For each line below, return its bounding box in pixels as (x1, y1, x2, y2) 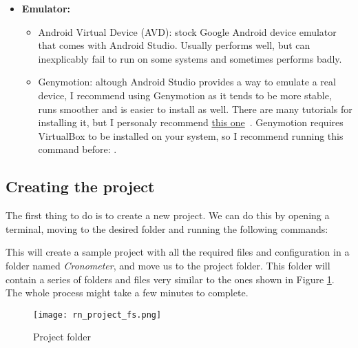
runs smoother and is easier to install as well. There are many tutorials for (38, 101, 352, 116)
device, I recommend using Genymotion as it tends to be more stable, (38, 88, 332, 102)
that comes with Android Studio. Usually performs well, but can (38, 38, 310, 52)
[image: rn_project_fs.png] (33, 309, 162, 320)
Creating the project (6, 176, 155, 197)
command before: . (38, 142, 117, 156)
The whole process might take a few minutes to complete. (6, 285, 249, 300)
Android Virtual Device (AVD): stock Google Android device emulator (38, 24, 337, 39)
